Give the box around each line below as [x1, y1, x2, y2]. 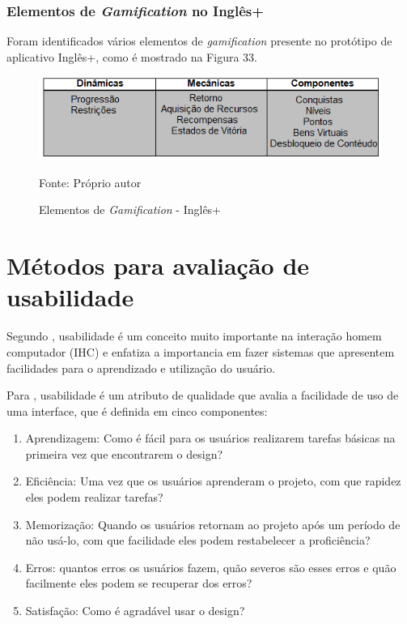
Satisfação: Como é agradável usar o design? [25, 602, 245, 619]
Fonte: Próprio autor [39, 173, 142, 190]
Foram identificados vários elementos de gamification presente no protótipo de [6, 32, 392, 49]
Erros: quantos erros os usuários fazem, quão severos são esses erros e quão [25, 558, 396, 575]
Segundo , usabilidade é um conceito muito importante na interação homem [6, 327, 382, 344]
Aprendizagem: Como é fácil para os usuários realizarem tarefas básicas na [25, 430, 396, 447]
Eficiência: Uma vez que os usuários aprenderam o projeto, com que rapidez [25, 472, 401, 489]
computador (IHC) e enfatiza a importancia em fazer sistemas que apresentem [6, 343, 395, 360]
